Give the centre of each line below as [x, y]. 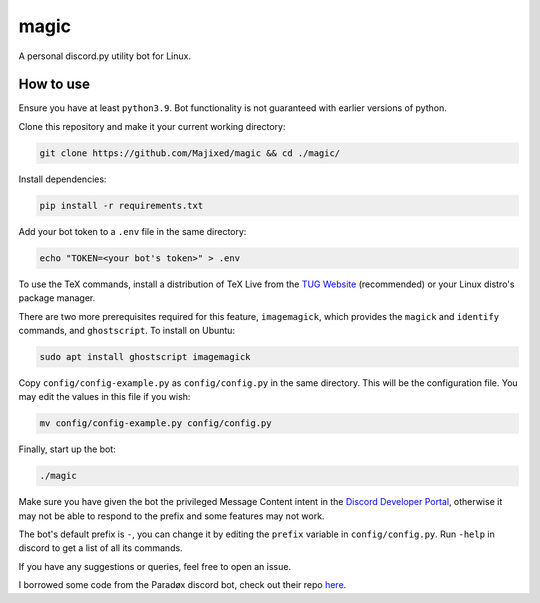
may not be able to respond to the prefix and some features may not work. [171, 516]
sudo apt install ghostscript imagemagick [145, 356]
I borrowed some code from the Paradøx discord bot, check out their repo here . [182, 585]
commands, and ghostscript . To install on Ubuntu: [126, 330]
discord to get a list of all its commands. [101, 548]
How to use [54, 84]
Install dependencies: [62, 179]
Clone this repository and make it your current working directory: [152, 126]
